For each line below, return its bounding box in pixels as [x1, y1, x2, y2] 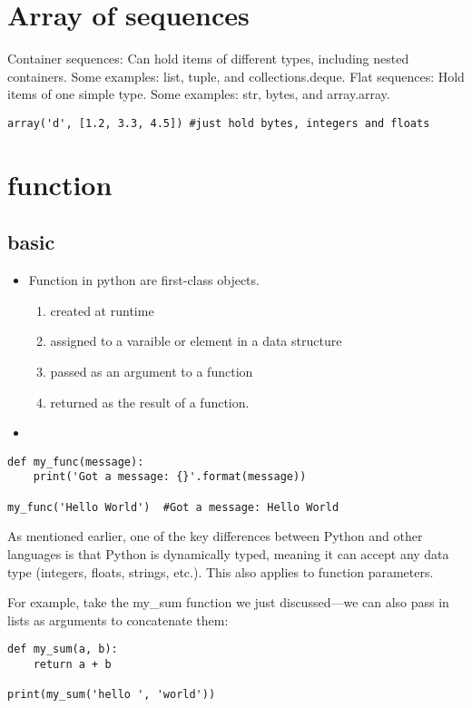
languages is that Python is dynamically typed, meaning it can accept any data [7, 544, 449, 563]
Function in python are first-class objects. [28, 270, 260, 290]
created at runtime [50, 300, 154, 320]
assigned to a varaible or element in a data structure [50, 331, 342, 350]
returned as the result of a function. [50, 392, 250, 411]
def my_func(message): [7, 455, 144, 468]
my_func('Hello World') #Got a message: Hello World [7, 500, 339, 514]
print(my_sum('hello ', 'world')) [7, 688, 216, 702]
